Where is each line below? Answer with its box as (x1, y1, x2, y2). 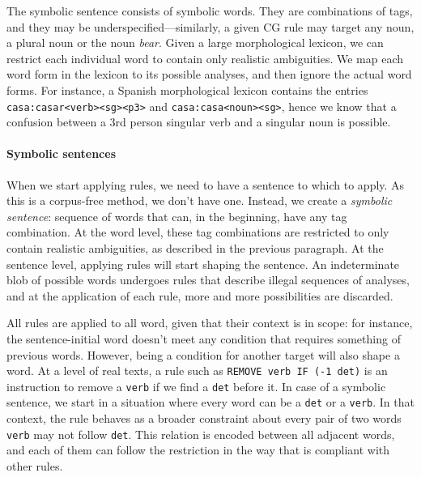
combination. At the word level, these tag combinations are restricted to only (6, 224, 389, 241)
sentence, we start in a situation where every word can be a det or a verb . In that (6, 394, 415, 411)
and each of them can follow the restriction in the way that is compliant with (6, 441, 390, 458)
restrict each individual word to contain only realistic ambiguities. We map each (6, 49, 403, 66)
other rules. (6, 457, 63, 474)
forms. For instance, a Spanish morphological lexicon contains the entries (6, 81, 368, 98)
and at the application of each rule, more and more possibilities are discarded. (6, 287, 393, 304)
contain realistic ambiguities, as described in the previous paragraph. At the (6, 239, 384, 256)
